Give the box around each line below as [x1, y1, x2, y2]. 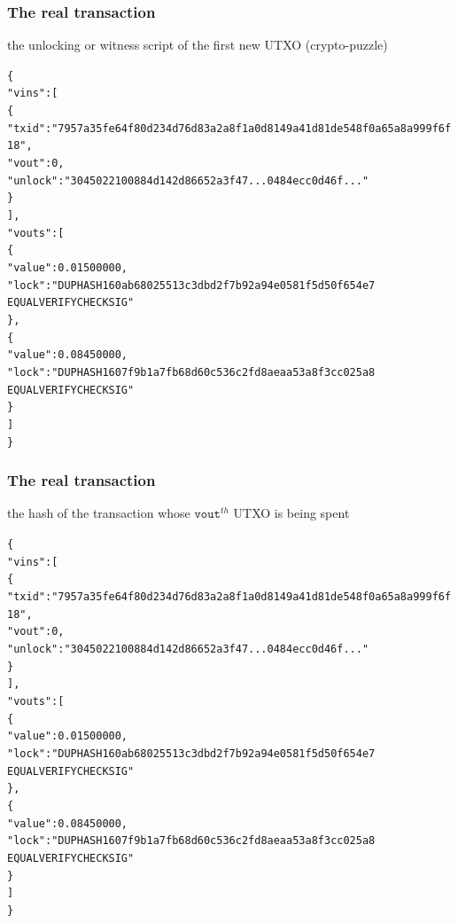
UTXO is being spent [233, 504, 350, 522]
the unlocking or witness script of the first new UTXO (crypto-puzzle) [7, 35, 388, 54]
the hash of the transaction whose [7, 504, 190, 522]
